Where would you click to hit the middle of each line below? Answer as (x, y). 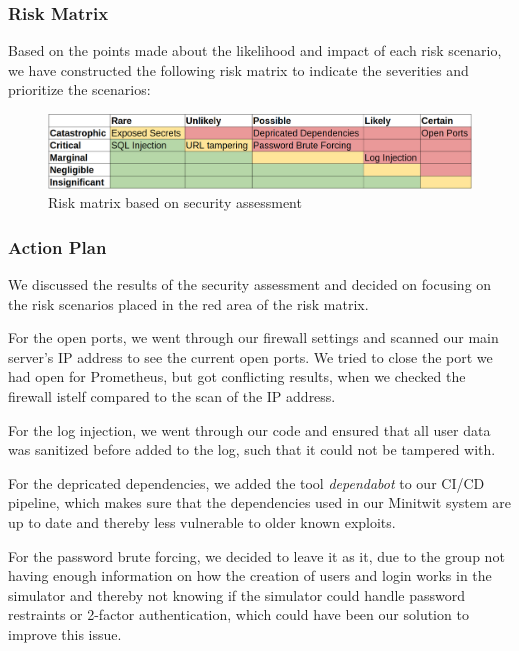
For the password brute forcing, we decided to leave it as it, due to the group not (256, 555)
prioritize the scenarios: (79, 89)
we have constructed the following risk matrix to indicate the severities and (238, 69)
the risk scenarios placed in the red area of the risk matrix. (188, 303)
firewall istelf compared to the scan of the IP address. (172, 395)
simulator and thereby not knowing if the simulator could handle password (237, 594)
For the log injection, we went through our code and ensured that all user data (249, 429)
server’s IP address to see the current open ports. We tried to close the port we (250, 356)
